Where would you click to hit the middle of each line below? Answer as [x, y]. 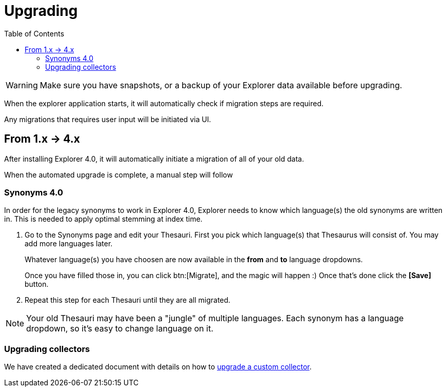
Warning [22, 85]
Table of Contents [34, 33]
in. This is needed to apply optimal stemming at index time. [103, 219]
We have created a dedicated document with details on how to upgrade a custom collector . [158, 367]
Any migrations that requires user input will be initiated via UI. [108, 119]
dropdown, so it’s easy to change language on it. [120, 329]
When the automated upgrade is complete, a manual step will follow [119, 174]
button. [37, 284]
